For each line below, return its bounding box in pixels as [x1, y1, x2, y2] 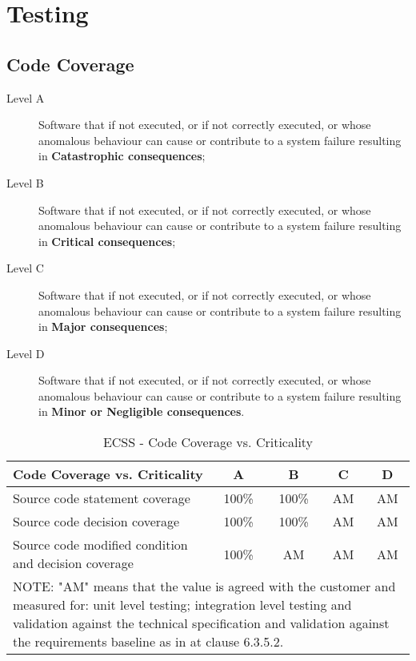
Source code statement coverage [13, 489, 190, 508]
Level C [6, 260, 44, 276]
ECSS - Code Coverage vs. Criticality [102, 433, 314, 452]
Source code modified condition [13, 535, 188, 554]
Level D [6, 345, 45, 361]
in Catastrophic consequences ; [38, 147, 206, 164]
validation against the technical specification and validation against [13, 614, 390, 633]
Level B [6, 174, 44, 191]
